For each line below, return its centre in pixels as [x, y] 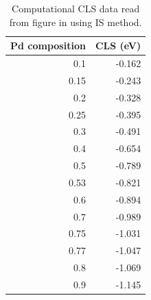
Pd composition [48, 46]
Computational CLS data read [76, 8]
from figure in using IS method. [75, 22]
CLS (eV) [118, 46]
